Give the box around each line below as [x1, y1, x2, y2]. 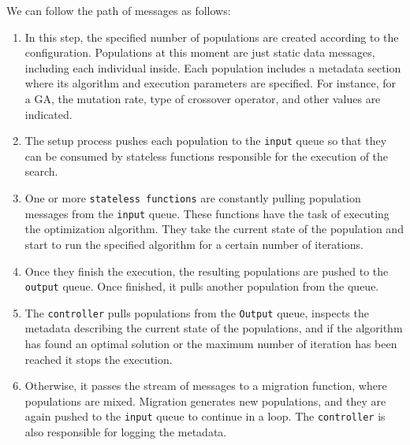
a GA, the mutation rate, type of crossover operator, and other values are [24, 90, 381, 106]
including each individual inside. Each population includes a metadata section [24, 59, 401, 76]
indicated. [24, 106, 73, 122]
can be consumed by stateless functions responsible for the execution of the [24, 147, 389, 164]
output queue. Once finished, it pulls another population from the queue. [24, 278, 379, 295]
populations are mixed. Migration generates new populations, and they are [24, 392, 386, 409]
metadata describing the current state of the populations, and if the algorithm [24, 320, 403, 336]
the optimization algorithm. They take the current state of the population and [24, 221, 404, 237]
